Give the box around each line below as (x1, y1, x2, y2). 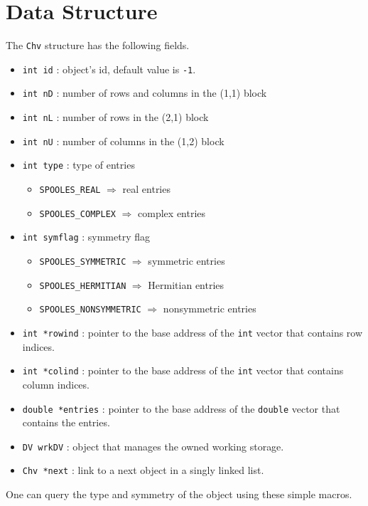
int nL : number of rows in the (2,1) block (22, 110, 209, 125)
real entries (122, 181, 171, 196)
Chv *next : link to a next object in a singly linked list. (22, 463, 264, 478)
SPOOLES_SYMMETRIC (39, 257, 126, 268)
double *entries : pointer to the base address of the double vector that (22, 401, 340, 416)
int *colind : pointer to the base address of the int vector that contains (22, 363, 344, 378)
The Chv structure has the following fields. (6, 38, 190, 53)
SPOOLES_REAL (39, 185, 101, 196)
